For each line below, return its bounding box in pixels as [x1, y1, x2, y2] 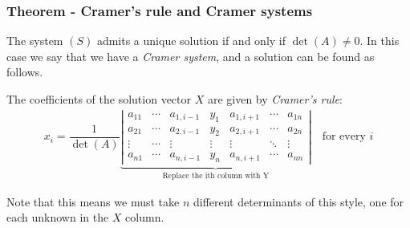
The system [6, 32, 63, 49]
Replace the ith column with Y [162, 172, 269, 181]
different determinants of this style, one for [193, 193, 404, 210]
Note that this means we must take [6, 193, 180, 210]
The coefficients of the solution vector [6, 91, 191, 107]
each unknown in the [6, 209, 109, 226]
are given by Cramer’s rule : [207, 91, 343, 107]
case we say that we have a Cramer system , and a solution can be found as [6, 47, 375, 64]
